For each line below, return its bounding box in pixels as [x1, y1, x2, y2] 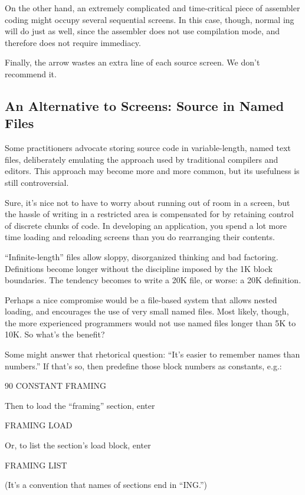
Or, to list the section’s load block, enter [5, 439, 151, 451]
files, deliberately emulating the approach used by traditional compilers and [5, 153, 278, 165]
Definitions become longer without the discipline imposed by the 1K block [5, 262, 273, 274]
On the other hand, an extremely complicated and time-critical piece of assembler [5, 2, 300, 14]
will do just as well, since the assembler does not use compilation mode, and [5, 25, 280, 37]
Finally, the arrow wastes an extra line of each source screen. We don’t [5, 56, 260, 68]
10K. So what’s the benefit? [5, 328, 105, 340]
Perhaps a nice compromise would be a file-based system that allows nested [5, 293, 277, 306]
